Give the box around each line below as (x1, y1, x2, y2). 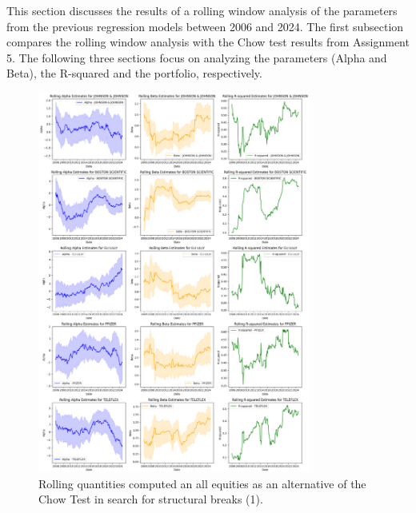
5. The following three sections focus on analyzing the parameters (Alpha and (6, 49, 387, 66)
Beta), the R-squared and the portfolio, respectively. (6, 65, 262, 82)
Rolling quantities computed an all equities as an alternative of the (38, 475, 366, 491)
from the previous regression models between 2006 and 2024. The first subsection (6, 18, 404, 34)
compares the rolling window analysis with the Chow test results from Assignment (6, 34, 410, 50)
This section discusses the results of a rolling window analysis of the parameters (6, 2, 398, 18)
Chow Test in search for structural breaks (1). (38, 491, 263, 507)
